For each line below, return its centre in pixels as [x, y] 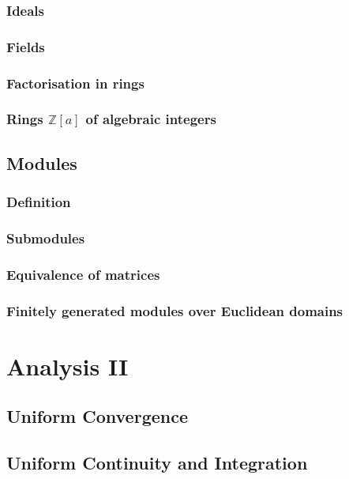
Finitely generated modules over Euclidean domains [175, 310]
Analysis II [68, 366]
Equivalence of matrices [83, 274]
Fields [26, 46]
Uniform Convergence [97, 416]
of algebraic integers [151, 119]
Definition [39, 202]
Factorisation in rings [75, 83]
